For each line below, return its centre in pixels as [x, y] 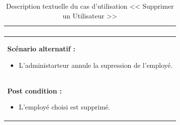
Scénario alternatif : [41, 49]
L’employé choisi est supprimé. [64, 107]
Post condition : [35, 90]
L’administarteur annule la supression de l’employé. [96, 65]
